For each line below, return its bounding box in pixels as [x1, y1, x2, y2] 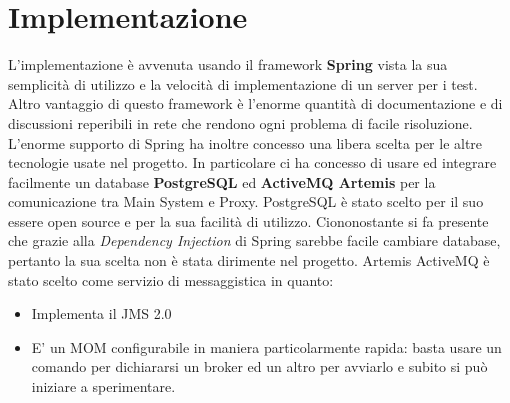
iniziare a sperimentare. [31, 376, 176, 397]
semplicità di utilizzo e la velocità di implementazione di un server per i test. [8, 73, 478, 94]
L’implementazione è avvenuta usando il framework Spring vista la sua [8, 54, 448, 75]
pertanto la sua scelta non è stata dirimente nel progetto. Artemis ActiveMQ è [8, 250, 490, 271]
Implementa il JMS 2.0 [31, 303, 172, 324]
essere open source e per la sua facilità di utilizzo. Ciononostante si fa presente [8, 210, 489, 231]
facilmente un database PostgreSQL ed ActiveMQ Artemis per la [8, 171, 436, 192]
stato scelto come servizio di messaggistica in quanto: [8, 269, 334, 290]
